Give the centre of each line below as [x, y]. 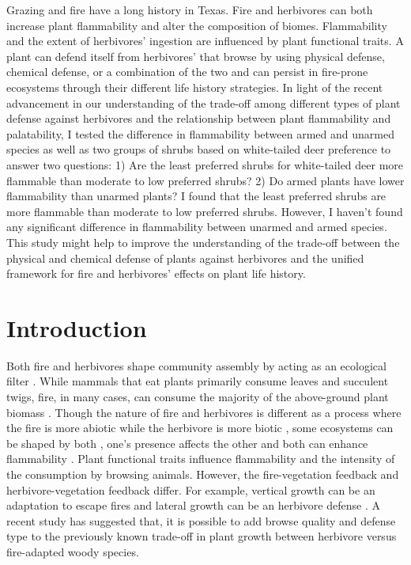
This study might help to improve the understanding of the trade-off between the [203, 242]
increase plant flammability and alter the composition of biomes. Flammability [197, 25]
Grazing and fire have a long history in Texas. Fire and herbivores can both [190, 9]
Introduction [77, 327]
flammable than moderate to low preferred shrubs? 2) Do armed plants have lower [205, 180]
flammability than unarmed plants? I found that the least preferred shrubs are [196, 196]
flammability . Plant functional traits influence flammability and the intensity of [201, 459]
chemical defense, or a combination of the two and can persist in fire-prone [187, 72]
